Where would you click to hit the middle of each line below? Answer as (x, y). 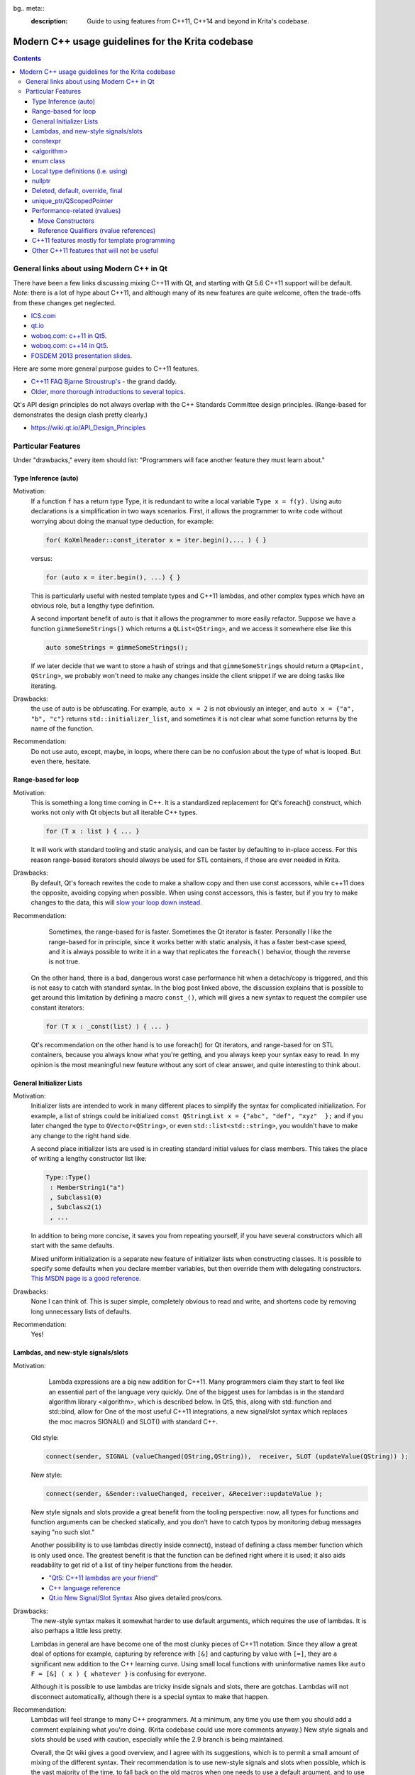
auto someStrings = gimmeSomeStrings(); (117, 647)
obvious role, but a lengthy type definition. (93, 605)
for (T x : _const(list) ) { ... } (107, 1026)
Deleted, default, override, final (77, 191)
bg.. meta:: (29, 8)
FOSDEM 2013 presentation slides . (82, 356)
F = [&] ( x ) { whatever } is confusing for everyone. (119, 1673)
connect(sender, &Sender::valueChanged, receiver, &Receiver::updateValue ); (184, 1494)
